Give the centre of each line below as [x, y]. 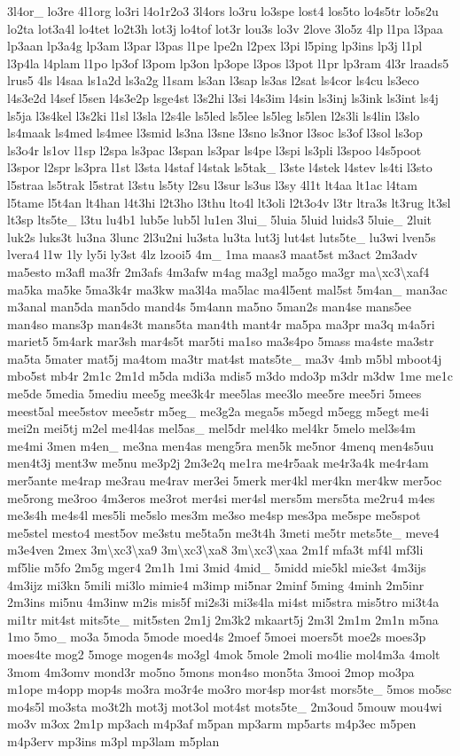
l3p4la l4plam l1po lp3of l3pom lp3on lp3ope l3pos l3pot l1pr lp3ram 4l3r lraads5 [228, 63]
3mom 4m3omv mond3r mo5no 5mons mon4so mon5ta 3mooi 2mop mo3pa [211, 671]
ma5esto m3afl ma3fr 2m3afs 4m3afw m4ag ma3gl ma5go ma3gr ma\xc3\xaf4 [218, 271]
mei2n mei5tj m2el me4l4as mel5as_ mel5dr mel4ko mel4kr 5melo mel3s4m [212, 428]
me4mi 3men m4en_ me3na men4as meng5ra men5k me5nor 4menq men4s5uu [221, 445]
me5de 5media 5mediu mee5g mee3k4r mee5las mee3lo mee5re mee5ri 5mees [214, 394]
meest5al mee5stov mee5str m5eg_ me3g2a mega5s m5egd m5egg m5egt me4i [218, 410]
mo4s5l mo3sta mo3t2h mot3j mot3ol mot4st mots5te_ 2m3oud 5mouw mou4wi [225, 706]
